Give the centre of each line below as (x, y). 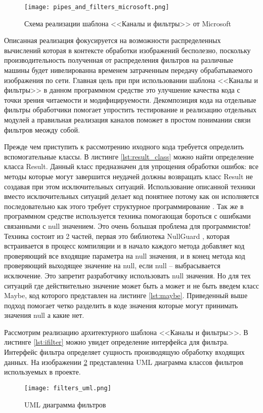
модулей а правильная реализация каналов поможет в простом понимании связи (127, 119)
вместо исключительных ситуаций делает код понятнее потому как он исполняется (131, 196)
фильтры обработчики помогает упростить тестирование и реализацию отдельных (130, 110)
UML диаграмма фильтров (65, 404)
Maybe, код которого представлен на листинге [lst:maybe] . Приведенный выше (126, 295)
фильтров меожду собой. (42, 129)
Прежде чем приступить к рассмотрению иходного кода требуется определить (124, 147)
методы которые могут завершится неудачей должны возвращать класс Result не (128, 176)
